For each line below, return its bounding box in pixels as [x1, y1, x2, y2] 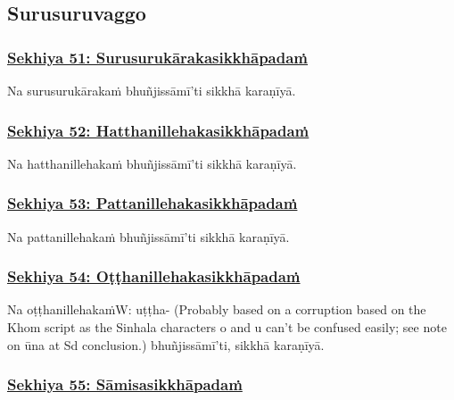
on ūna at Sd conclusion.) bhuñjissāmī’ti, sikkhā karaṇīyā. [7, 335, 325, 354]
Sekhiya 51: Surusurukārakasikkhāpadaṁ [7, 46, 309, 68]
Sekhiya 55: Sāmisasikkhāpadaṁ [7, 373, 243, 396]
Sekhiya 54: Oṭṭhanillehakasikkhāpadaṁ [7, 265, 301, 287]
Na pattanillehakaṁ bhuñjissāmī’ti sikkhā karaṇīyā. [7, 227, 290, 246]
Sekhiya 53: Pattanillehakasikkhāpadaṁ [7, 192, 298, 214]
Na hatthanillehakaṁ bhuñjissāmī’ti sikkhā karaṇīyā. [7, 154, 297, 172]
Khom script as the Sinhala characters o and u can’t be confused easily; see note [7, 318, 447, 337]
